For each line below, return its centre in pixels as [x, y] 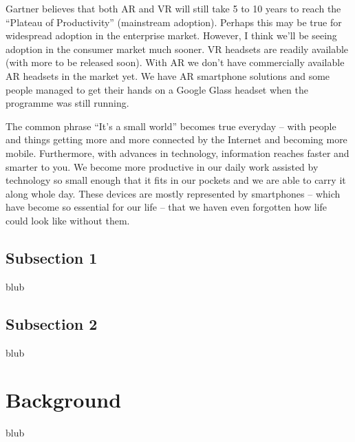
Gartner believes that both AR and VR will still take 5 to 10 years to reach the [173, 8]
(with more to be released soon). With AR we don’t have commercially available [175, 62]
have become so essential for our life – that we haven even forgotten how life [166, 207]
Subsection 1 [52, 257]
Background [64, 400]
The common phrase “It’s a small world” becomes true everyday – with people [171, 126]
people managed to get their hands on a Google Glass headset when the [157, 89]
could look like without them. [68, 220]
